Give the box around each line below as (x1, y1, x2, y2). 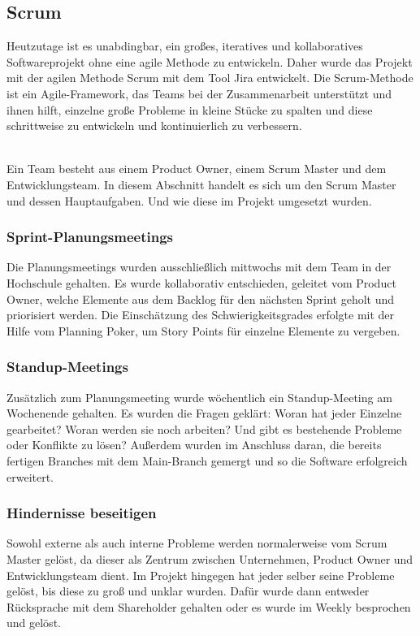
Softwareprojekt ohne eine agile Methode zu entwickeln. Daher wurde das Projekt (6, 53, 413, 70)
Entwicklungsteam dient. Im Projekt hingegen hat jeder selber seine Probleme (6, 566, 395, 583)
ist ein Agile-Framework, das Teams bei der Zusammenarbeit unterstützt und (6, 84, 392, 102)
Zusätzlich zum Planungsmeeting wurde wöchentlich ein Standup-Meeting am (6, 388, 392, 405)
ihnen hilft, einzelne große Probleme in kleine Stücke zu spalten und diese (6, 101, 373, 118)
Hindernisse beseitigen (6, 503, 157, 523)
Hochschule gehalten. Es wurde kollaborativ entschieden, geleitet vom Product (6, 274, 396, 291)
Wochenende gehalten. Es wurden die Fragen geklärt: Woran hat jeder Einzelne (6, 405, 402, 422)
